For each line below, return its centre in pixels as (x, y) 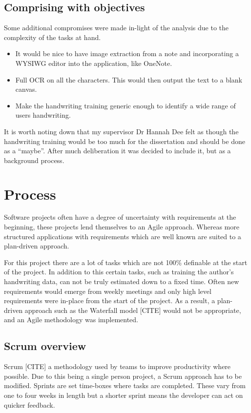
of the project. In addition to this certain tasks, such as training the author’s (119, 272)
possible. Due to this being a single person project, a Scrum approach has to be (123, 376)
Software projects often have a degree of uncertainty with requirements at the (120, 217)
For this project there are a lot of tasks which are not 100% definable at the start (126, 262)
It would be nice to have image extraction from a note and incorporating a (127, 53)
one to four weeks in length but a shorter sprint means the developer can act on (124, 395)
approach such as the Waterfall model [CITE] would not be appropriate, (133, 310)
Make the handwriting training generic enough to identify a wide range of (125, 105)
